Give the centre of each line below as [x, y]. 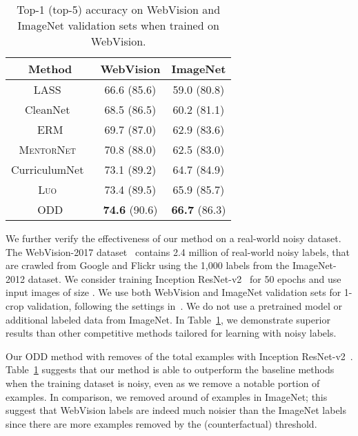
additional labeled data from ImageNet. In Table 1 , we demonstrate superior [168, 319]
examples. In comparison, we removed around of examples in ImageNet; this [167, 396]
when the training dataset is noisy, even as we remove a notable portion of [163, 383]
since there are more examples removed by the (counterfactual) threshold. [161, 423]
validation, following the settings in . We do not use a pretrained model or [185, 305]
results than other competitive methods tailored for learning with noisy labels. [171, 333]
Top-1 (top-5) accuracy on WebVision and [119, 9]
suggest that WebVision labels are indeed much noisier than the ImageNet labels [176, 410]
